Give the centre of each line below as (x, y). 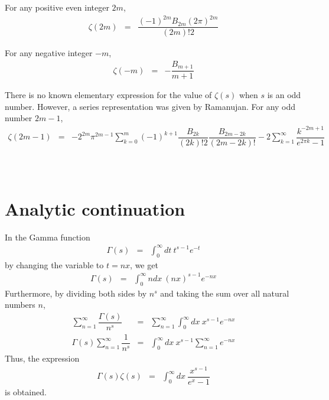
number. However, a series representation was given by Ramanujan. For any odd (150, 106)
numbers (20, 305)
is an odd (284, 95)
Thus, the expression (42, 358)
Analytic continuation (95, 208)
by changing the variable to (54, 264)
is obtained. (26, 391)
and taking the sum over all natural (225, 293)
